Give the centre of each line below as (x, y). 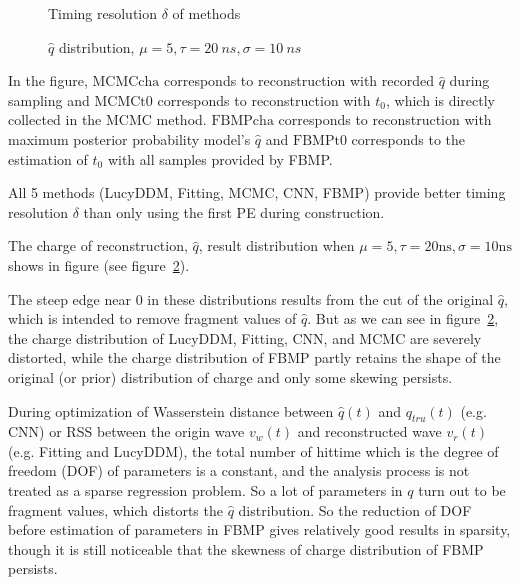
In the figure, (48, 80)
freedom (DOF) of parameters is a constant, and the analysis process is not (239, 470)
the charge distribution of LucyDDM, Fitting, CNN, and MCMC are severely (245, 337)
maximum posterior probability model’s (129, 138)
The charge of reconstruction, (98, 245)
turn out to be (462, 490)
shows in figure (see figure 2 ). (99, 264)
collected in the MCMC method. (107, 119)
